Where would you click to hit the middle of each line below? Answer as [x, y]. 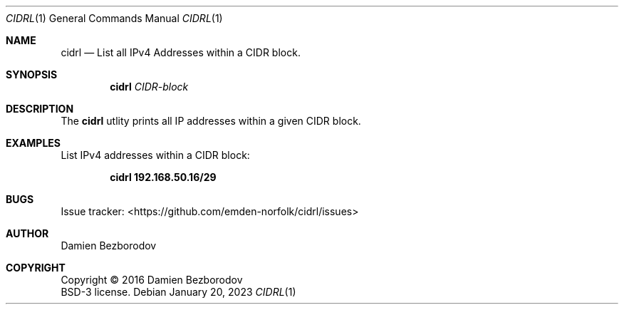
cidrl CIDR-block [149, 87]
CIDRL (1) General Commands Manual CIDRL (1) [114, 18]
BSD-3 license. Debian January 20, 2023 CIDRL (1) [178, 292]
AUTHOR [27, 233]
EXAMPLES [33, 143]
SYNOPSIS [32, 74]
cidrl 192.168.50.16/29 [163, 177]
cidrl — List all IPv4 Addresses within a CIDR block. [181, 52]
